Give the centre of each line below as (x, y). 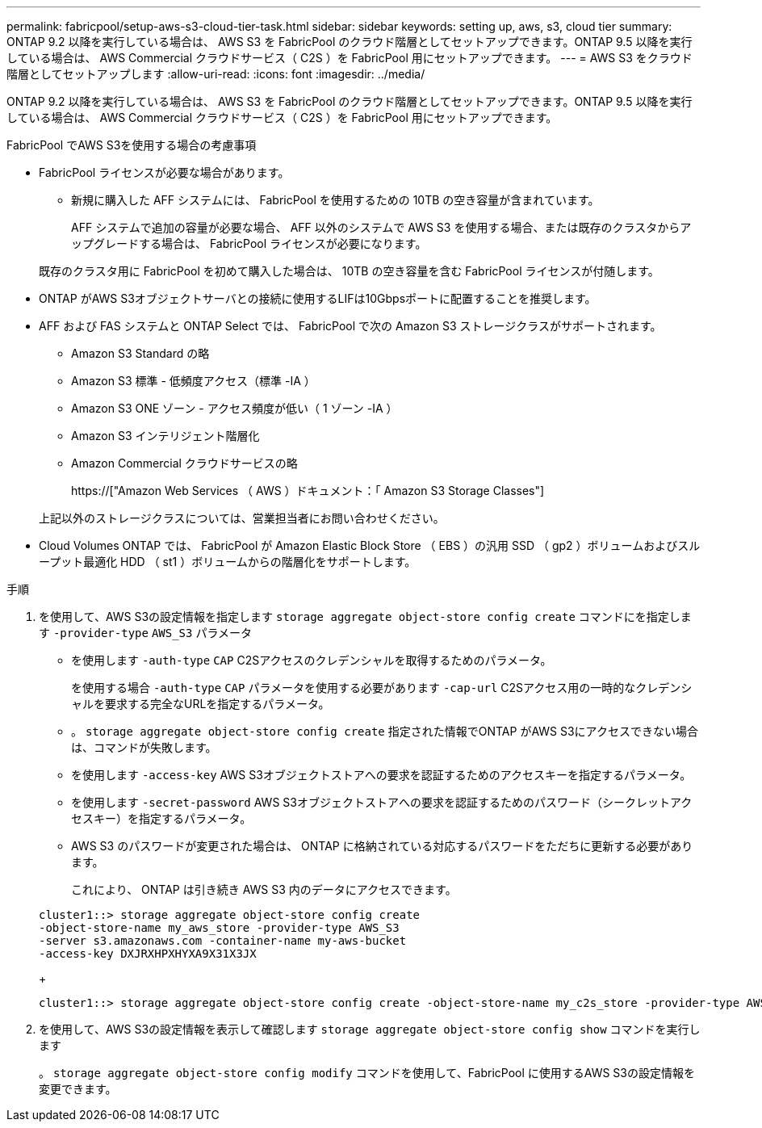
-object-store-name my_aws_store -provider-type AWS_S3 (219, 928)
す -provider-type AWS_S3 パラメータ (145, 633)
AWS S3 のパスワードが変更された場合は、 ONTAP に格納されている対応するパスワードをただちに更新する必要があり (382, 846)
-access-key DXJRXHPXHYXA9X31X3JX (148, 954)
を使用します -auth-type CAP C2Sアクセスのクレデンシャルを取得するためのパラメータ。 (312, 660)
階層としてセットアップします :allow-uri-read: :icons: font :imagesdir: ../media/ (216, 74)
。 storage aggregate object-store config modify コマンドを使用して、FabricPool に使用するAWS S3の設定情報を (367, 1073)
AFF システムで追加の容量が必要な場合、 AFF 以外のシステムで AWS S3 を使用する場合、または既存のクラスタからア (381, 227)
